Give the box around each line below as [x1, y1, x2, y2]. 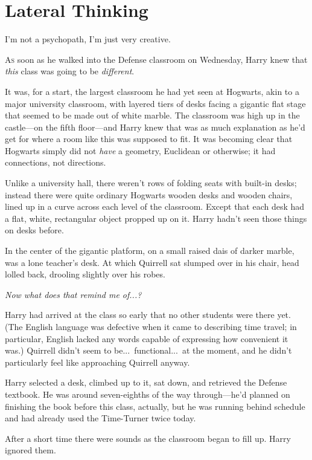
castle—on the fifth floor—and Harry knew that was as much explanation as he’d [5, 120, 305, 133]
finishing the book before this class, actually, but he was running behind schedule [5, 400, 305, 412]
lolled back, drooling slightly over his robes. [5, 268, 165, 280]
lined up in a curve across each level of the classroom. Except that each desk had [5, 200, 305, 213]
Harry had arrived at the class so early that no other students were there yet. [5, 308, 291, 321]
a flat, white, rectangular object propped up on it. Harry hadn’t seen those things [5, 212, 307, 224]
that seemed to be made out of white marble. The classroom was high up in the [5, 109, 300, 121]
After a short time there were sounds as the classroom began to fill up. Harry [5, 432, 291, 444]
